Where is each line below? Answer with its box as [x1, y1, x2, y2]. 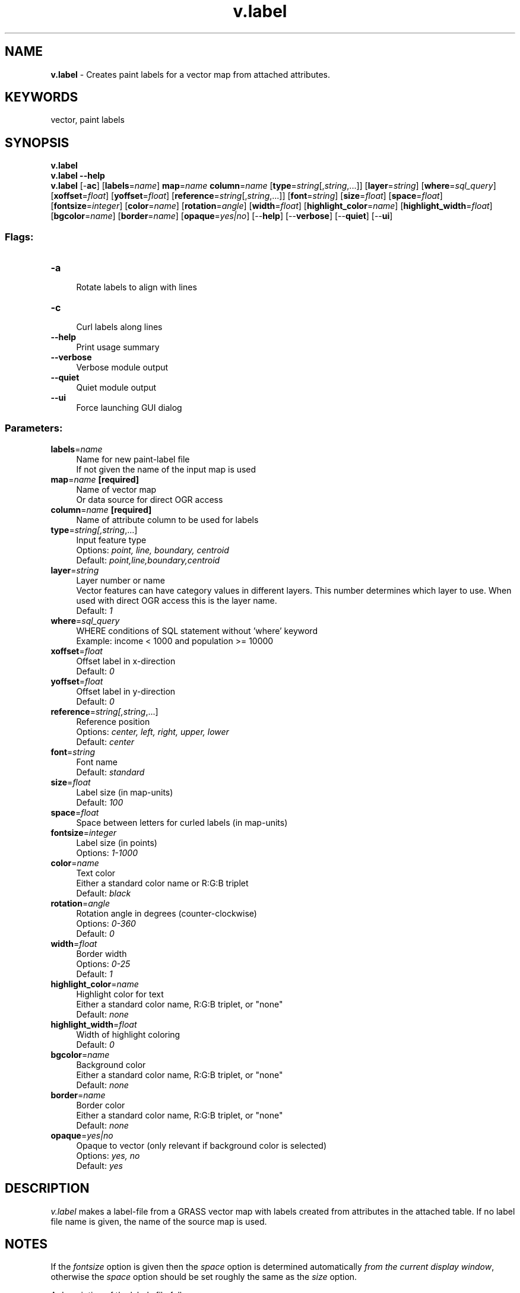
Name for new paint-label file [76, 454, 190, 464]
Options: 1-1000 [76, 847, 138, 858]
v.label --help [50, 170, 105, 181]
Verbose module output [76, 362, 169, 373]
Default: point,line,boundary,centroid [76, 554, 220, 565]
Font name [76, 756, 118, 767]
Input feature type [76, 534, 147, 545]
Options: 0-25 [76, 958, 131, 969]
